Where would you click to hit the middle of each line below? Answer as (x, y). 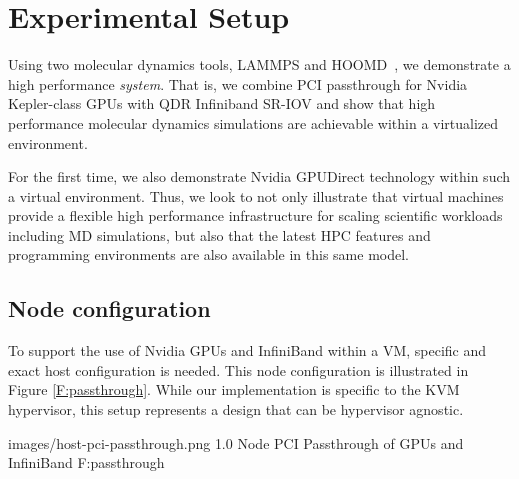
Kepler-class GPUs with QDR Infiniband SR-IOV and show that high (222, 103)
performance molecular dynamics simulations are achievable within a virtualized (253, 122)
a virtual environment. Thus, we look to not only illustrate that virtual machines (256, 195)
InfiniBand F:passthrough (86, 462)
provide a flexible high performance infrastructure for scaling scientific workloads (255, 215)
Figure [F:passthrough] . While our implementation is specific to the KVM (234, 389)
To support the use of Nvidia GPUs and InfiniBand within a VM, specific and (247, 350)
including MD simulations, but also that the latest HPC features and (219, 234)
